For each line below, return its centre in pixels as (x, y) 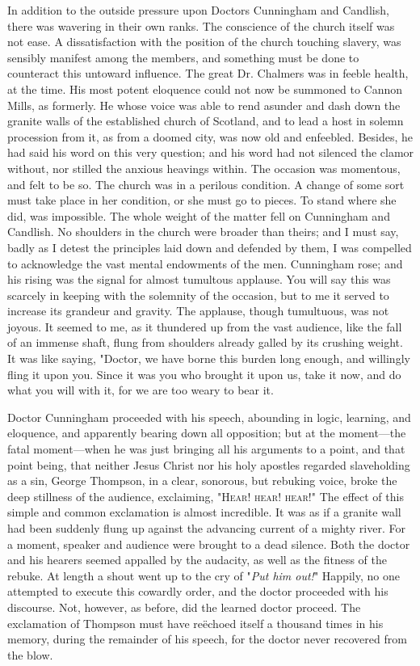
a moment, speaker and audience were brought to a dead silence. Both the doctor (209, 544)
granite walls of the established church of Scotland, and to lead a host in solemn (206, 121)
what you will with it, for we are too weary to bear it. (141, 390)
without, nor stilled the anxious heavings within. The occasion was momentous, (204, 168)
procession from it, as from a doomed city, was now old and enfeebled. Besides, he (210, 136)
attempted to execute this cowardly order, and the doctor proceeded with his (198, 591)
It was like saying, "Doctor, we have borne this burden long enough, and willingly (209, 358)
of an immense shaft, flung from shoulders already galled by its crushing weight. (205, 342)
